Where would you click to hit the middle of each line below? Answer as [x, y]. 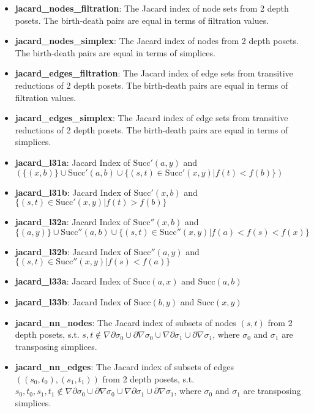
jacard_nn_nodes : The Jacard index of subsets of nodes [125, 322]
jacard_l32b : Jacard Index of [73, 251]
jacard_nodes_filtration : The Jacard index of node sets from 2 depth [152, 8]
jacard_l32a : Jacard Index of [73, 222]
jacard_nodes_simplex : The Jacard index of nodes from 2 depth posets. [157, 41]
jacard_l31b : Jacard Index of [73, 192]
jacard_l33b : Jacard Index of [73, 301]
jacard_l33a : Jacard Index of [73, 281]
